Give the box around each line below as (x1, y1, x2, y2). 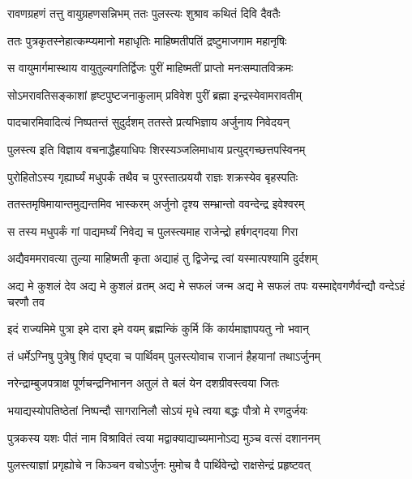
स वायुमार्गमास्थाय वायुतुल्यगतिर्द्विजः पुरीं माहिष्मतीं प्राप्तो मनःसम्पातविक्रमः (7, 59, 294, 76)
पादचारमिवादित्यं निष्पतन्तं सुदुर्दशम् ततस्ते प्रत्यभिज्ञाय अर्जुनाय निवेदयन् (7, 113, 290, 130)
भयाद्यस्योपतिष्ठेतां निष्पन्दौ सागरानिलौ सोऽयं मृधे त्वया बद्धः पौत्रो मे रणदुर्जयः (7, 401, 308, 418)
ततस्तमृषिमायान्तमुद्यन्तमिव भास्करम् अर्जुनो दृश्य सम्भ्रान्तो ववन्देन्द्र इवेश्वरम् (7, 195, 305, 212)
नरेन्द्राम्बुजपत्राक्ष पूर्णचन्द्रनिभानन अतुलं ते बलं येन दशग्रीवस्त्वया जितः (7, 374, 280, 391)
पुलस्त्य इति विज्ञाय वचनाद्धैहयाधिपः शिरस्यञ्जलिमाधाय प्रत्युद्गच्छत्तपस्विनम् (7, 140, 306, 157)
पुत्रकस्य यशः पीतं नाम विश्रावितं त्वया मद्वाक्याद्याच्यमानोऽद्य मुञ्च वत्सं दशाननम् (7, 429, 320, 446)
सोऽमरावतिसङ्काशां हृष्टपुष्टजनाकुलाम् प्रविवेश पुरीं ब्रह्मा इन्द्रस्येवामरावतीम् (7, 86, 303, 103)
